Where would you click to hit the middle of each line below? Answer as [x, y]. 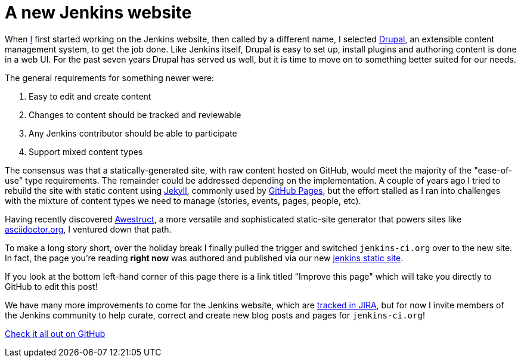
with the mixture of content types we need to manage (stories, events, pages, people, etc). [183, 200]
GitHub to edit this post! [51, 286]
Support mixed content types [86, 151]
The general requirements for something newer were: [110, 78]
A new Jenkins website [98, 13]
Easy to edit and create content [90, 96]
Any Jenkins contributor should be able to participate [133, 133]
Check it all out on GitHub [55, 333]
